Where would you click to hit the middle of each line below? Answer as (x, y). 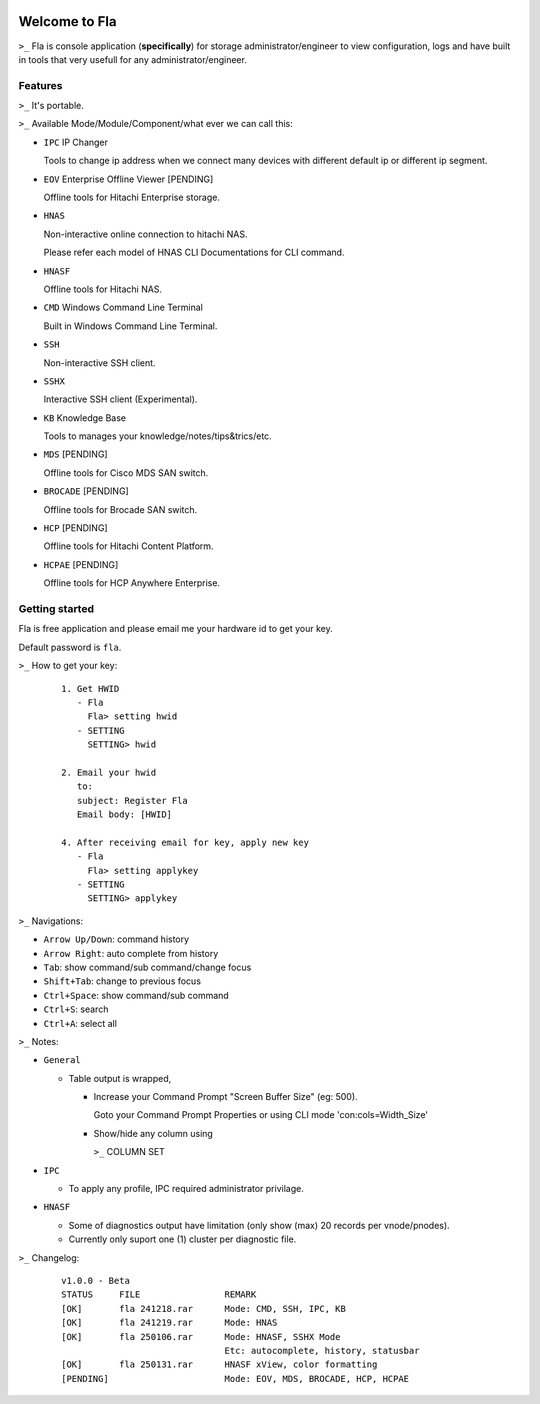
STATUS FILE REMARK (159, 1294)
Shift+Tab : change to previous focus (122, 981)
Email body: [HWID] (124, 814)
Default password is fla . (70, 647)
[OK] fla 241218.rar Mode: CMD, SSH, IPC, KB (204, 1308)
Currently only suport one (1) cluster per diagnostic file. (182, 1239)
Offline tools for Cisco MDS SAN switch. (126, 472)
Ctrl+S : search (76, 1009)
